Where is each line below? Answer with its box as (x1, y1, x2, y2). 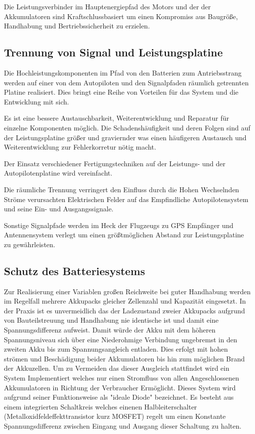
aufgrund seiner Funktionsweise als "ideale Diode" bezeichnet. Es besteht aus (4, 392, 234, 402)
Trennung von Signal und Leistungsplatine (4, 45, 223, 60)
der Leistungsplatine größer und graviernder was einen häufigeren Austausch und (4, 132, 247, 142)
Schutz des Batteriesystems (4, 263, 145, 278)
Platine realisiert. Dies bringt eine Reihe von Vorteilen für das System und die (4, 87, 239, 97)
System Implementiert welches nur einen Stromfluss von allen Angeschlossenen (4, 373, 239, 383)
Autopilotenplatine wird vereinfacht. (4, 168, 113, 178)
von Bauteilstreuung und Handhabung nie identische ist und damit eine (4, 315, 219, 325)
